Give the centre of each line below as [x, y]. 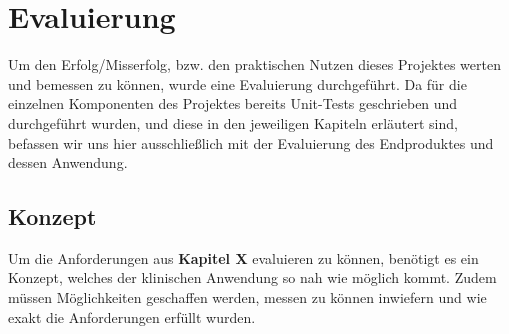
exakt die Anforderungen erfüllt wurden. [132, 316]
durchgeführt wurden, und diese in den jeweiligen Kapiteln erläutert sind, [233, 122]
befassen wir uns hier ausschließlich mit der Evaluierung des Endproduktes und [251, 142]
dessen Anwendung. [68, 162]
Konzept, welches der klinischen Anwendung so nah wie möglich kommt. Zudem [252, 277]
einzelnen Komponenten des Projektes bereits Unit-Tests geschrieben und [233, 103]
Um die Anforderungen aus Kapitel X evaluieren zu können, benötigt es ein [243, 257]
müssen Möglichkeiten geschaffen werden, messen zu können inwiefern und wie [247, 297]
